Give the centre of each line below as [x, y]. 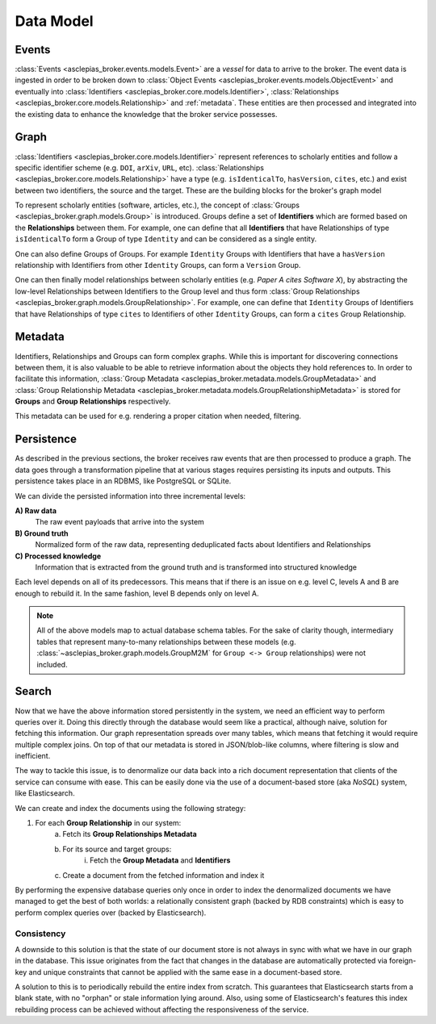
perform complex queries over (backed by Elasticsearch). [111, 913]
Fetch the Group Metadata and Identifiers [160, 860]
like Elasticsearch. [45, 793]
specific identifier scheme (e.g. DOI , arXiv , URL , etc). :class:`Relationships [139, 167]
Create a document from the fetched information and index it [163, 875]
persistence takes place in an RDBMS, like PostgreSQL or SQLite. [123, 481]
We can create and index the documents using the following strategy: [130, 808]
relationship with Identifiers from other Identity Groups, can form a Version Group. [158, 265]
